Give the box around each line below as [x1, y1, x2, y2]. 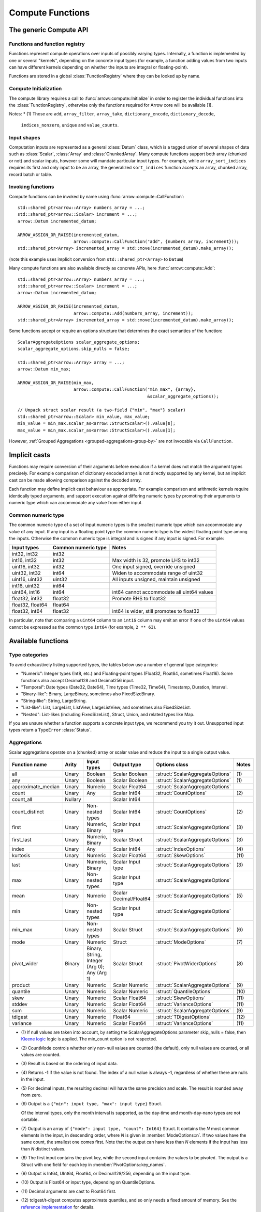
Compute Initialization [9, 85, 62, 92]
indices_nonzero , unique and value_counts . [21, 122, 119, 128]
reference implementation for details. [21, 1204, 95, 1210]
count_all [12, 796, 32, 802]
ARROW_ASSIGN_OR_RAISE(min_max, [17, 380, 94, 385]
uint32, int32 [12, 570, 41, 576]
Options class [156, 761, 188, 768]
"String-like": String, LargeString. [21, 698, 87, 703]
